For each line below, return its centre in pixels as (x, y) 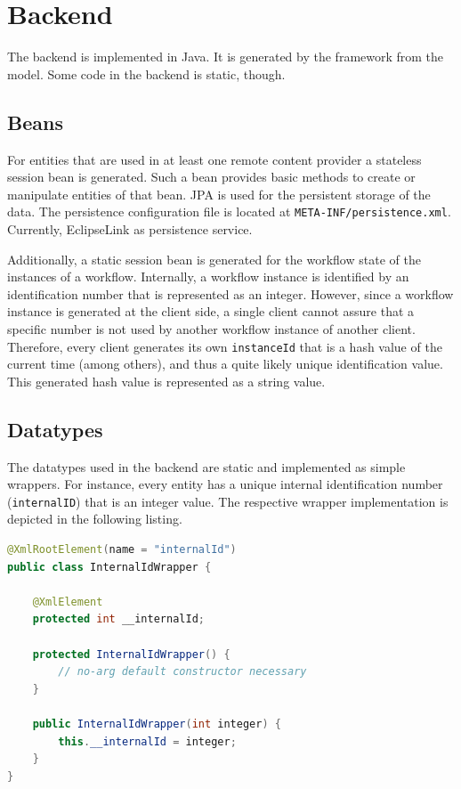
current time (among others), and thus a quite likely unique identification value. (225, 364)
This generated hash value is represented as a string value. (166, 381)
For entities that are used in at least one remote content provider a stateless (214, 159)
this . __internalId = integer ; (147, 741)
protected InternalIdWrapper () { (131, 654)
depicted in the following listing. (95, 519)
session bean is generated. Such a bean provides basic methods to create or (211, 177)
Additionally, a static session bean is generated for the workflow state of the (214, 259)
